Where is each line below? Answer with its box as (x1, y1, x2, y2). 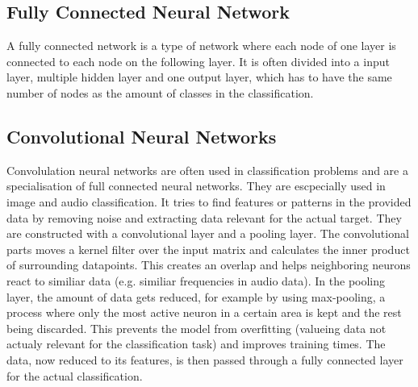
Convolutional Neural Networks (6, 123, 277, 148)
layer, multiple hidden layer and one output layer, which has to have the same (6, 69, 392, 85)
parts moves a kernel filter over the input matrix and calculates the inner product (6, 240, 410, 257)
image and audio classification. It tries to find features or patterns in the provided (6, 193, 412, 210)
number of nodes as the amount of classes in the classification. (6, 84, 314, 101)
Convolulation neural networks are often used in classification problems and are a (6, 161, 408, 178)
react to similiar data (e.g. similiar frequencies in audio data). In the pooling (6, 272, 386, 289)
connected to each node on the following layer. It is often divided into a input (6, 52, 390, 69)
